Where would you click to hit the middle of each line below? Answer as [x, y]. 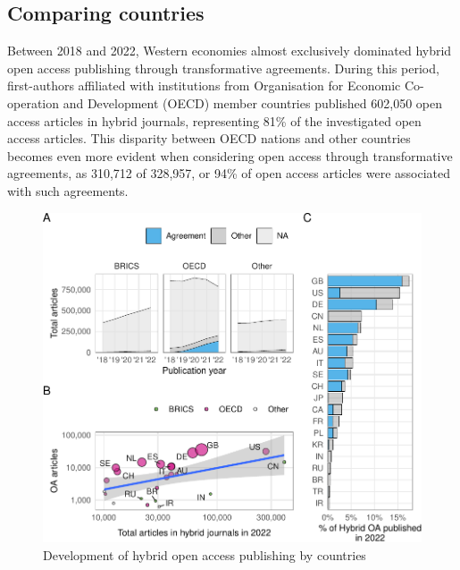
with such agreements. [68, 190]
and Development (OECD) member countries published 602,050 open [252, 102]
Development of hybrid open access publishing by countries [205, 554]
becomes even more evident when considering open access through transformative [230, 155]
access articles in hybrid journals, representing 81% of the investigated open [214, 120]
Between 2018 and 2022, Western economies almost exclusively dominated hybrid [230, 51]
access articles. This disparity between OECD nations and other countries [209, 138]
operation [33, 102]
